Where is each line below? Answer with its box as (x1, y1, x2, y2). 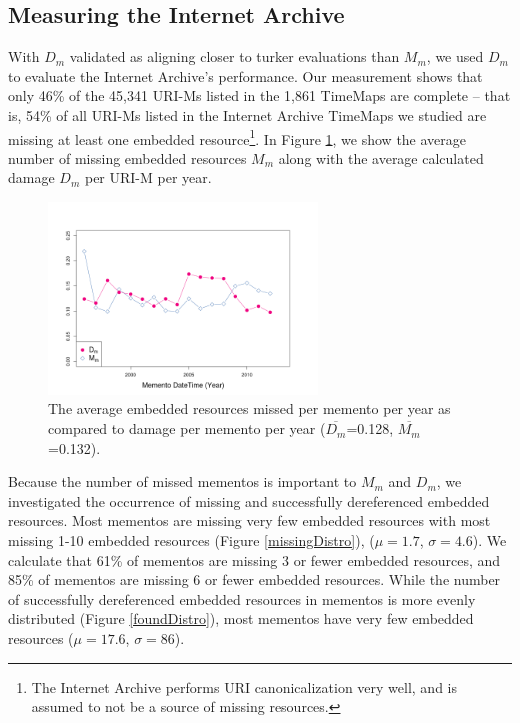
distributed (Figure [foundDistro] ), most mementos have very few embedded (8, 608, 474, 629)
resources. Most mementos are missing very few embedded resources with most (8, 510, 491, 531)
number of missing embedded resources (8, 147, 247, 168)
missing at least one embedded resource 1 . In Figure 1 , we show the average (8, 125, 467, 149)
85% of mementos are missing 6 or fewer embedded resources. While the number (8, 569, 501, 590)
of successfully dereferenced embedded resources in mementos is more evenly (8, 588, 476, 609)
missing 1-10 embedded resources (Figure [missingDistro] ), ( (8, 530, 375, 551)
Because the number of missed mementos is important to (8, 471, 357, 492)
